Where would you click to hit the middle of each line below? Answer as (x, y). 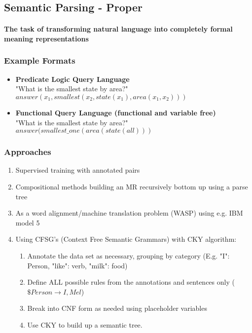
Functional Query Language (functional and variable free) (116, 112)
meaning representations (46, 38)
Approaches (28, 152)
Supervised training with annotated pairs (78, 170)
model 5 (28, 222)
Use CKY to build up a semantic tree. (85, 324)
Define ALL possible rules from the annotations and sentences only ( (131, 282)
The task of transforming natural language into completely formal (118, 29)
